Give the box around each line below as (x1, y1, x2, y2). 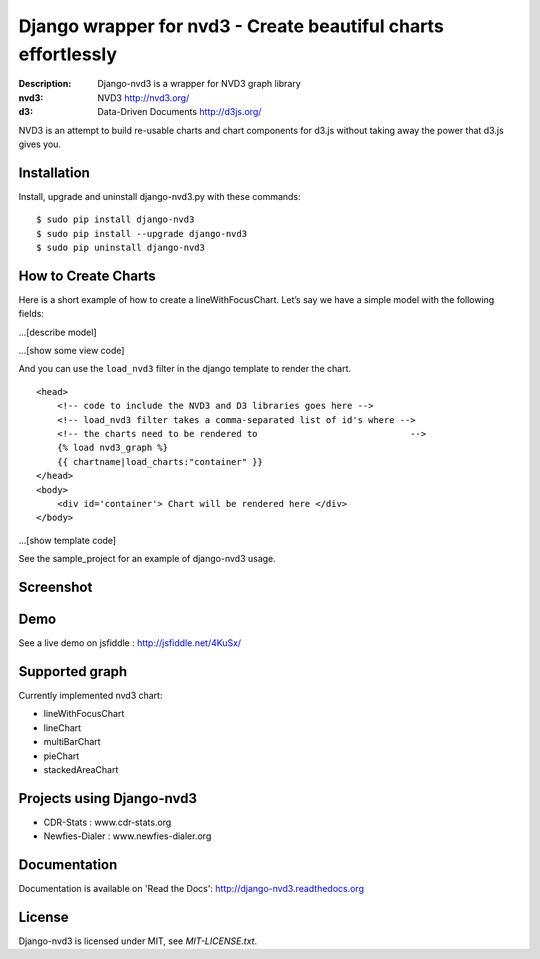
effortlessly (18, 43, 118, 65)
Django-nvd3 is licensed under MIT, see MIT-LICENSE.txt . (18, 935, 258, 947)
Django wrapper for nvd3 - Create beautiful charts (18, 15, 444, 37)
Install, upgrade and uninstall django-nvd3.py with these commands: (18, 190, 301, 202)
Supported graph (18, 663, 128, 680)
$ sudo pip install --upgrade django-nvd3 (36, 228, 248, 239)
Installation (18, 164, 90, 181)
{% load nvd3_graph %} (56, 442, 169, 454)
